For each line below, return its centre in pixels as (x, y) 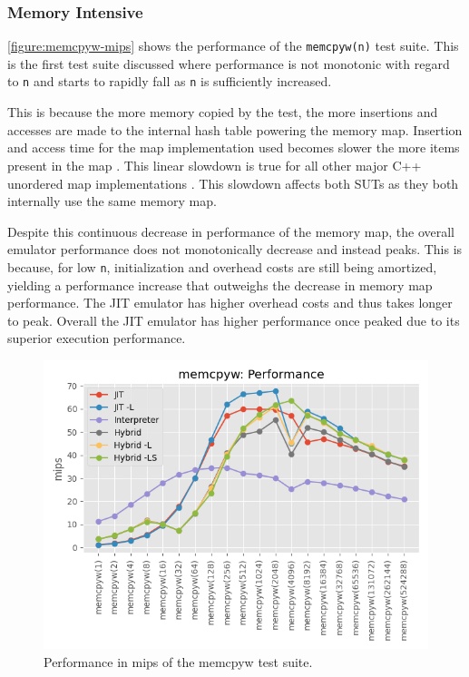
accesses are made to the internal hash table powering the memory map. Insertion (235, 129)
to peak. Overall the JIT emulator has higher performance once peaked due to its (234, 320)
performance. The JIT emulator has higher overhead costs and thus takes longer (230, 303)
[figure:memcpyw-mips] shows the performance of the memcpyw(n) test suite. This (233, 46)
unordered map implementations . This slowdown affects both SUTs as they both (233, 183)
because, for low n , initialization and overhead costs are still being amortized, (222, 266)
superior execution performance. (97, 338)
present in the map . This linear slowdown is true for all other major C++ (215, 165)
